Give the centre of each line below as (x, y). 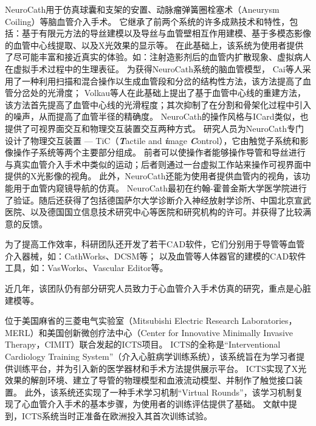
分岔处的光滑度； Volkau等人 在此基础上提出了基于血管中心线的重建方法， (160, 93)
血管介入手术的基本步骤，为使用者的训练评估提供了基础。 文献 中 (159, 404)
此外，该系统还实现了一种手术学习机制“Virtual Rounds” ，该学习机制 (160, 392)
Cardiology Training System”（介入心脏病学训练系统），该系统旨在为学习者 (151, 356)
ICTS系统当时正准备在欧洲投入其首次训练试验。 (117, 416)
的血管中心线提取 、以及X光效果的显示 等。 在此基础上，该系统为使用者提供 (154, 45)
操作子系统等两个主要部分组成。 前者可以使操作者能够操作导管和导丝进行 (159, 152)
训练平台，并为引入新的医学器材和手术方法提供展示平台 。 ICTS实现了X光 (160, 368)
